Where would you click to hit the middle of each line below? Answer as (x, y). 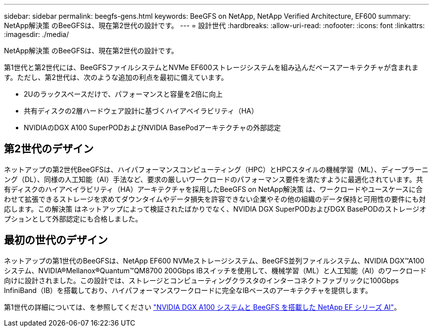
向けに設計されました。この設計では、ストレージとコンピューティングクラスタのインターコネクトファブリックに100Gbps (201, 280)
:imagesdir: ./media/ (37, 34)
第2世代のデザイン (49, 149)
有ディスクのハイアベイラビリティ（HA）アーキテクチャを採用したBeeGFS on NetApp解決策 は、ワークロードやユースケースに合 (214, 189)
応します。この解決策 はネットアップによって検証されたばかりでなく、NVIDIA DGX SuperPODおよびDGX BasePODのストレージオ (215, 209)
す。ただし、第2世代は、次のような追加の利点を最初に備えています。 (116, 77)
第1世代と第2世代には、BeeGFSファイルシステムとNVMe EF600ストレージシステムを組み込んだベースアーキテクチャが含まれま (211, 67)
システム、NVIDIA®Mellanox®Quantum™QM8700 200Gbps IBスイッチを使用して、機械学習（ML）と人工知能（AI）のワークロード (216, 270)
